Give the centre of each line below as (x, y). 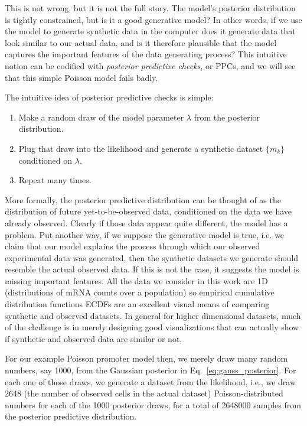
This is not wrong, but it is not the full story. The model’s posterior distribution (150, 8)
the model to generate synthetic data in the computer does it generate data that (150, 31)
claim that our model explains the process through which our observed (133, 246)
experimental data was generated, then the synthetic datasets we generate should (152, 257)
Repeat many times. (55, 180)
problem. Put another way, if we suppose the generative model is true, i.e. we (145, 234)
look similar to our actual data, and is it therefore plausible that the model (141, 42)
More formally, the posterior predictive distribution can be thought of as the (143, 199)
